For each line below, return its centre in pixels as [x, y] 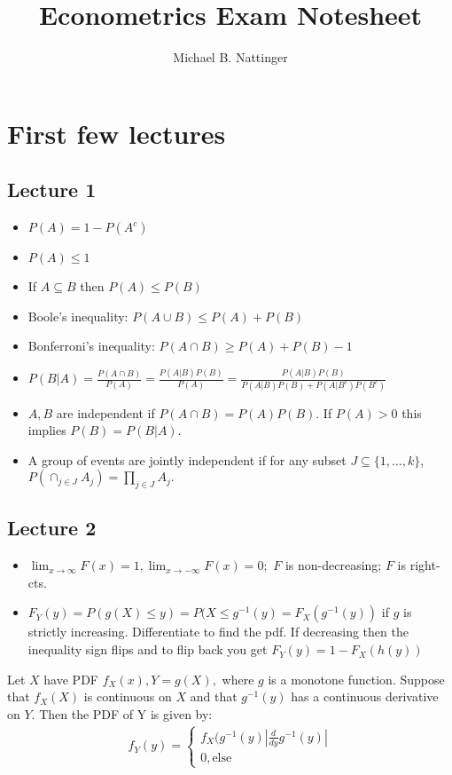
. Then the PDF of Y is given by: [122, 713]
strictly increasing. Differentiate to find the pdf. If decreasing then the [218, 632]
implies [47, 430]
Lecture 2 [52, 528]
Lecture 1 [52, 190]
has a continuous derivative [365, 696]
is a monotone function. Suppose [356, 679]
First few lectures [117, 133]
